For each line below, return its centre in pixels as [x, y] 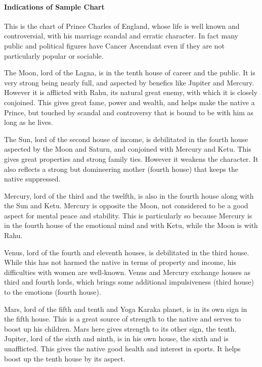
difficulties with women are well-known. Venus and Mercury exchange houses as [127, 272]
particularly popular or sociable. [54, 55]
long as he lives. [29, 122]
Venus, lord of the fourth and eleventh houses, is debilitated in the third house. [127, 252]
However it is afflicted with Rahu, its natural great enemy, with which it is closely [131, 92]
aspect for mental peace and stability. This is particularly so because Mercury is [128, 215]
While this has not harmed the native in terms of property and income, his [120, 262]
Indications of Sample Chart [54, 6]
